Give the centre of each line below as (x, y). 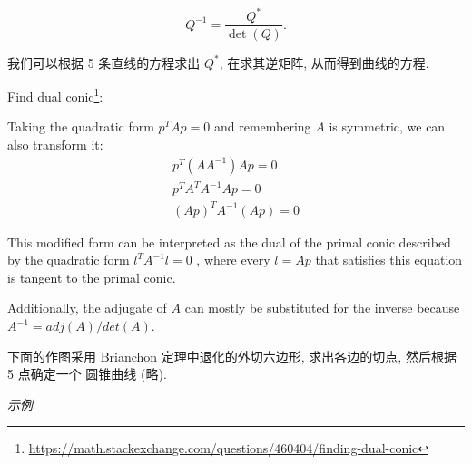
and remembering (262, 126)
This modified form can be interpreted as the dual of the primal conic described (229, 242)
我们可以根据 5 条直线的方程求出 (104, 62)
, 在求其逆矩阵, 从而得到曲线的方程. (324, 62)
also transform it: (55, 144)
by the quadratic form (69, 260)
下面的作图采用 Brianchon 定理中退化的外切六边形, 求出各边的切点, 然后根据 (232, 356)
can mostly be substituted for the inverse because (322, 308)
